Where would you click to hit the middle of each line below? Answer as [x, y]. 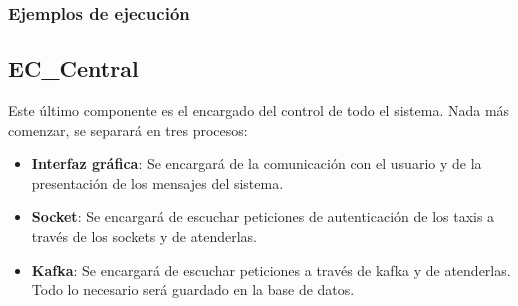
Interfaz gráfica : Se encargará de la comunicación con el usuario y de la [256, 163]
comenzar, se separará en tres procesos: [128, 129]
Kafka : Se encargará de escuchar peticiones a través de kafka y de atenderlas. [271, 269]
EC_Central [73, 68]
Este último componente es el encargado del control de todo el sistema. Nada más [259, 110]
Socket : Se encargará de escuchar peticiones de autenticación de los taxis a [263, 216]
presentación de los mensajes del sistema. [157, 182]
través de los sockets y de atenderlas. [144, 236]
